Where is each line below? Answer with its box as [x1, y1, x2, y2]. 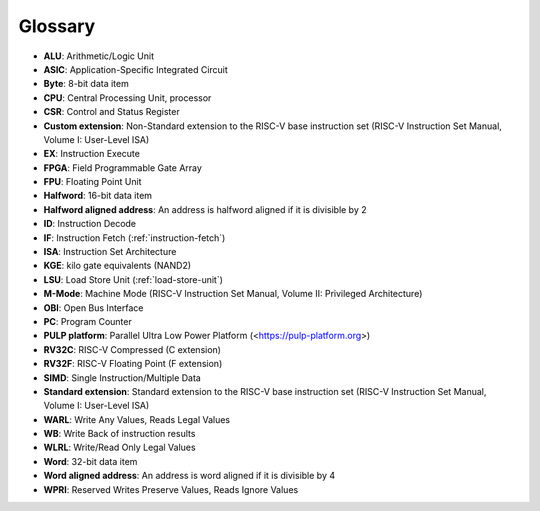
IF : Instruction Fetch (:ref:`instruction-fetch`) [43, 231, 226, 244]
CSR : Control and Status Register [43, 106, 180, 118]
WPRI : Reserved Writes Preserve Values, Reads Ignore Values [43, 483, 299, 495]
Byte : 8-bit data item [43, 78, 129, 90]
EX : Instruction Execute [43, 148, 140, 160]
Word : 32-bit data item [43, 455, 138, 467]
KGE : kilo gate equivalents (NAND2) [43, 260, 192, 272]
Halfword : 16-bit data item [43, 190, 153, 202]
